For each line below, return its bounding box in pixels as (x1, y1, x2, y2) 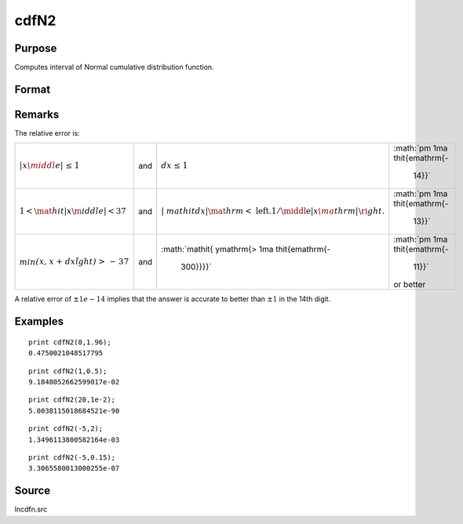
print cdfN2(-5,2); (28, 424, 104, 433)
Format (14, 82, 51, 96)
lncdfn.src (14, 504, 48, 514)
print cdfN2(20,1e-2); (28, 395, 116, 404)
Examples (14, 315, 64, 329)
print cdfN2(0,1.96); (28, 337, 111, 347)
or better (393, 279, 426, 290)
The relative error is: (14, 128, 80, 137)
